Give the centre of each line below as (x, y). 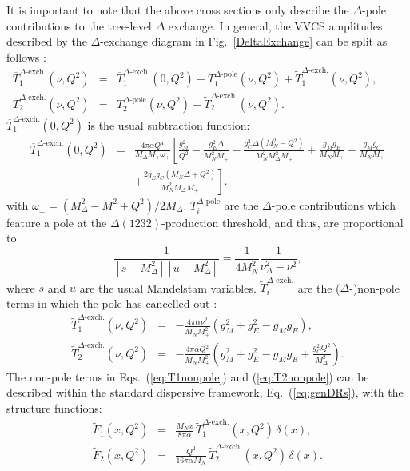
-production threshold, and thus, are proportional (283, 222)
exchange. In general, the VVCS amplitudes (275, 25)
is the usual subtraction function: (169, 124)
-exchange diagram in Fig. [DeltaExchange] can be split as (244, 41)
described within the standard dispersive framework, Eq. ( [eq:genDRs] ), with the (205, 392)
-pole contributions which (334, 204)
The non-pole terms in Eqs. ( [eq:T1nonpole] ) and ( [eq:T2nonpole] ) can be (188, 376)
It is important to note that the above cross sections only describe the (178, 10)
